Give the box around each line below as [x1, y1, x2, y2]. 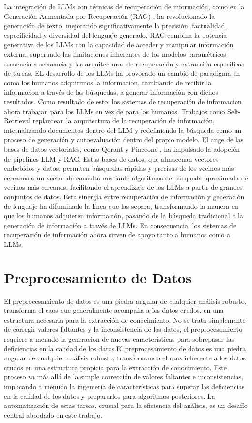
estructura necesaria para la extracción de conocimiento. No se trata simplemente [4, 314, 246, 325]
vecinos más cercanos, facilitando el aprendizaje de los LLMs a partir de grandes [4, 182, 243, 192]
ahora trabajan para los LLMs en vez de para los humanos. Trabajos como [4, 106, 225, 116]
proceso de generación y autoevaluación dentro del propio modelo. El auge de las [4, 134, 244, 145]
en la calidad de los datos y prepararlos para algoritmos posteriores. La [4, 390, 215, 401]
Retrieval [4, 115, 31, 126]
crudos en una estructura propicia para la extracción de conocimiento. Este [4, 362, 227, 372]
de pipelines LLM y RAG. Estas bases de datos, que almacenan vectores [4, 153, 219, 163]
